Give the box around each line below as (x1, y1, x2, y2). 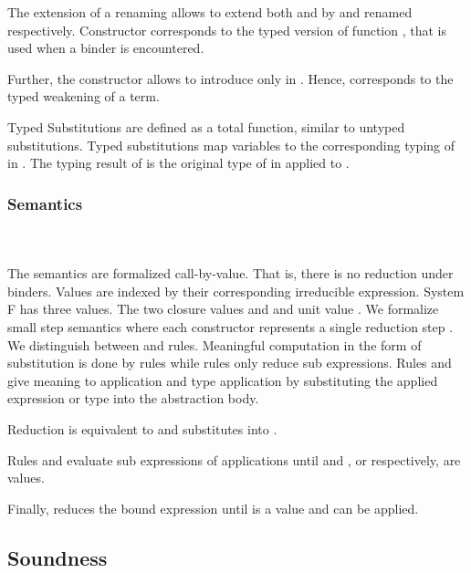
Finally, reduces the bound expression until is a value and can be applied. (7, 498, 419, 517)
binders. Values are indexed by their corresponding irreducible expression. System (7, 281, 465, 300)
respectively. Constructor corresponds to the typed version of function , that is (7, 20, 446, 39)
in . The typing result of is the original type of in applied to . (7, 153, 350, 172)
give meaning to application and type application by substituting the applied (7, 370, 438, 390)
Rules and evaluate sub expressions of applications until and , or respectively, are (7, 450, 461, 469)
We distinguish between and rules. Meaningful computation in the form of (7, 335, 422, 354)
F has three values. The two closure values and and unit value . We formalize (7, 299, 439, 318)
